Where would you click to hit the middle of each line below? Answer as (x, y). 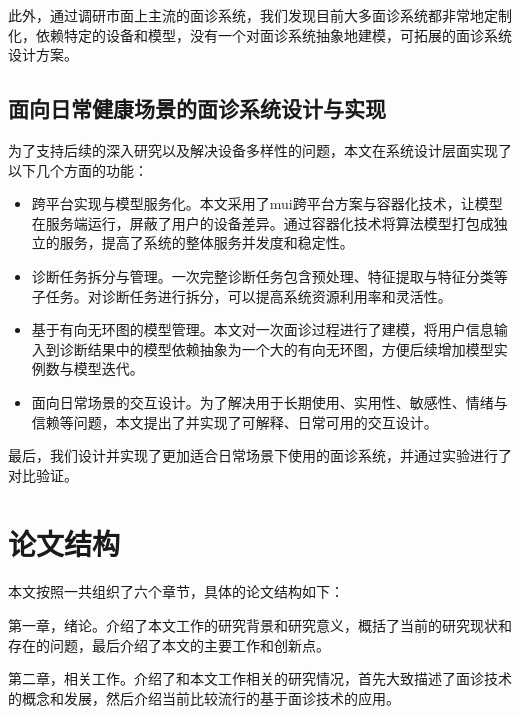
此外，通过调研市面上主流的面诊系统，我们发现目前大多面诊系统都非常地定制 (260, 15)
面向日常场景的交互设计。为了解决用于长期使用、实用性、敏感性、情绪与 (269, 401)
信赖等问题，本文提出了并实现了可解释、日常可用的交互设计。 (234, 421)
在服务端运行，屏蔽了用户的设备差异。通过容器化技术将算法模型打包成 (262, 222)
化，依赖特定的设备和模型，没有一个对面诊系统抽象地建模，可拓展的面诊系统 (260, 34)
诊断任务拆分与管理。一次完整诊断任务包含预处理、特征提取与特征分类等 (269, 275)
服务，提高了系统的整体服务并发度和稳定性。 (206, 242)
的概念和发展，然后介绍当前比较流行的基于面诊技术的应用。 (204, 697)
